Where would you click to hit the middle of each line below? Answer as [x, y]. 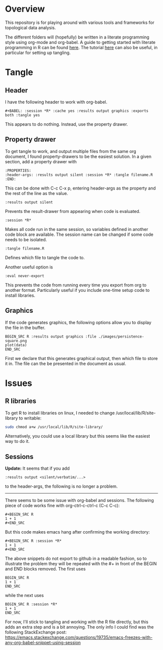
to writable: [30, 418]
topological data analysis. [31, 27]
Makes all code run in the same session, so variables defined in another [77, 229]
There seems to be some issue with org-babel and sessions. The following [80, 500]
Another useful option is [29, 267]
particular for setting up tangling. [38, 53]
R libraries [21, 401]
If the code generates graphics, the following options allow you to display [78, 322]
